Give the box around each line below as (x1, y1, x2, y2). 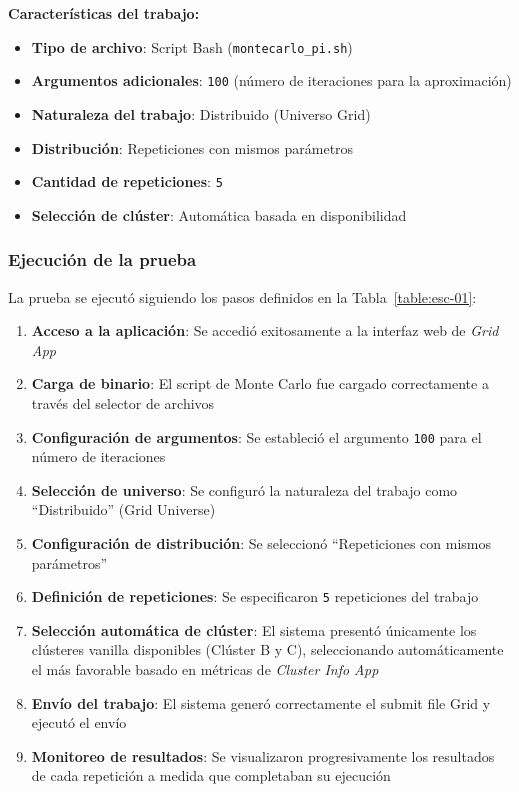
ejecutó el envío (31, 712, 127, 733)
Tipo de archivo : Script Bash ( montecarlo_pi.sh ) (31, 36, 353, 57)
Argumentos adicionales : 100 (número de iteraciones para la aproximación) (31, 70, 512, 91)
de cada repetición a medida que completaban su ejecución (31, 765, 391, 786)
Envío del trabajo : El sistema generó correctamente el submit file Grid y (31, 692, 491, 713)
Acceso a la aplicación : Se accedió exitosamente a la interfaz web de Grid (31, 320, 499, 341)
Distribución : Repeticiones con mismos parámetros (31, 137, 354, 158)
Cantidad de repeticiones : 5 (31, 171, 223, 192)
